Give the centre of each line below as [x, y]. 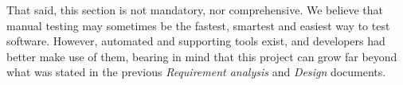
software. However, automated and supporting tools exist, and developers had [196, 41]
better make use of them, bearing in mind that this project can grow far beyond [202, 56]
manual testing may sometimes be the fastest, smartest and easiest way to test [198, 25]
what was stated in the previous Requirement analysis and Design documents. [196, 72]
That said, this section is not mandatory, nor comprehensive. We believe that [195, 10]
